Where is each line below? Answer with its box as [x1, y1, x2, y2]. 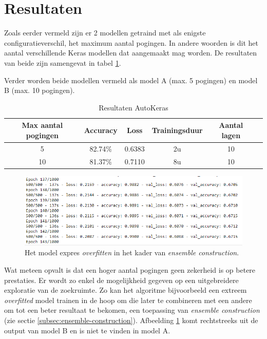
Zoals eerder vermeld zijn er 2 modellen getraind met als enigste [4, 27, 206, 38]
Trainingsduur [151, 125, 203, 136]
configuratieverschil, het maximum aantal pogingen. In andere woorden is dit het [4, 37, 258, 48]
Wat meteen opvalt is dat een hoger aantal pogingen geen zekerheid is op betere [4, 265, 256, 275]
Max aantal [22, 120, 63, 130]
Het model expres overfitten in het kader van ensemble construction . [25, 247, 239, 258]
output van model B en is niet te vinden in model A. [4, 325, 170, 335]
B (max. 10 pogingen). [4, 85, 75, 96]
